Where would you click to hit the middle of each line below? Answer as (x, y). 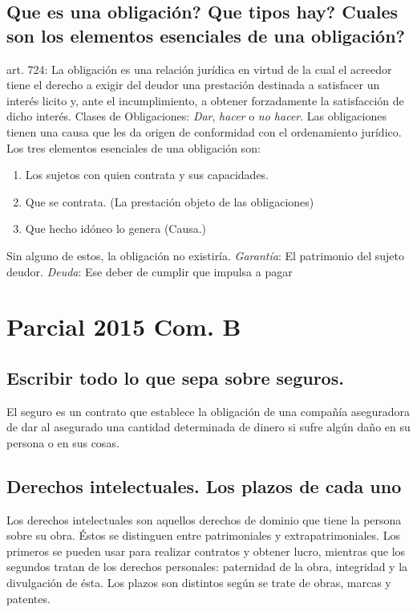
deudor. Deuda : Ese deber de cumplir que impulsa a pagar (150, 271)
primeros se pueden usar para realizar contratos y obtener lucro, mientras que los (206, 551)
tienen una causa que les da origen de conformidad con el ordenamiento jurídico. (204, 131)
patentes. (28, 598)
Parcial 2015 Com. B (124, 326)
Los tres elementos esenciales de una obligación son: (134, 147)
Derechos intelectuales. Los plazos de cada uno (204, 486)
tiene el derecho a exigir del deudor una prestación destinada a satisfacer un (193, 85)
